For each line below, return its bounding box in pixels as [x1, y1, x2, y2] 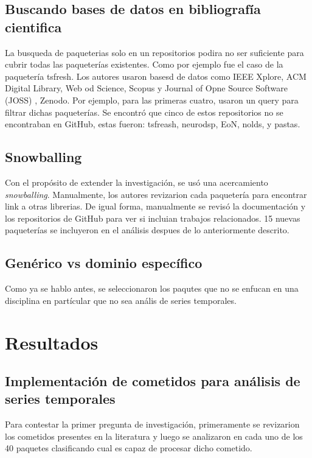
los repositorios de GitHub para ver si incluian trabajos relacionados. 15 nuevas [5, 211, 300, 224]
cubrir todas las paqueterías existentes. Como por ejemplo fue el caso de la [5, 58, 283, 71]
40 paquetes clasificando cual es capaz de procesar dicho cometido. [5, 442, 252, 454]
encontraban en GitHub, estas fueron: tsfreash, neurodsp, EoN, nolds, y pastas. [5, 118, 300, 130]
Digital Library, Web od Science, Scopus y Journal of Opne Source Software [5, 82, 288, 94]
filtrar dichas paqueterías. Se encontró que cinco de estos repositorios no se [5, 105, 283, 118]
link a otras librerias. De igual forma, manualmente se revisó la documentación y [5, 200, 306, 213]
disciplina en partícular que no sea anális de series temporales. [5, 294, 237, 306]
